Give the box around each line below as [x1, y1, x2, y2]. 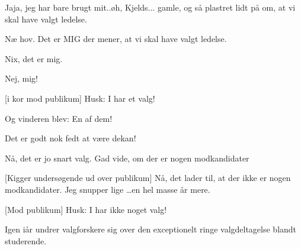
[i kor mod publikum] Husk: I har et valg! [5, 92, 155, 104]
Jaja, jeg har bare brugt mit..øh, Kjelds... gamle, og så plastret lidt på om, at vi [5, 1, 296, 13]
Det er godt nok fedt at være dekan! [5, 132, 136, 144]
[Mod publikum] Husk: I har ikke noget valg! [5, 203, 167, 215]
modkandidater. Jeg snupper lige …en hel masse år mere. [5, 183, 210, 195]
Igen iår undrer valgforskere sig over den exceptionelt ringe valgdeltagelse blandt [5, 223, 297, 235]
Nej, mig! [5, 72, 38, 85]
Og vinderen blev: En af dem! [5, 112, 113, 124]
